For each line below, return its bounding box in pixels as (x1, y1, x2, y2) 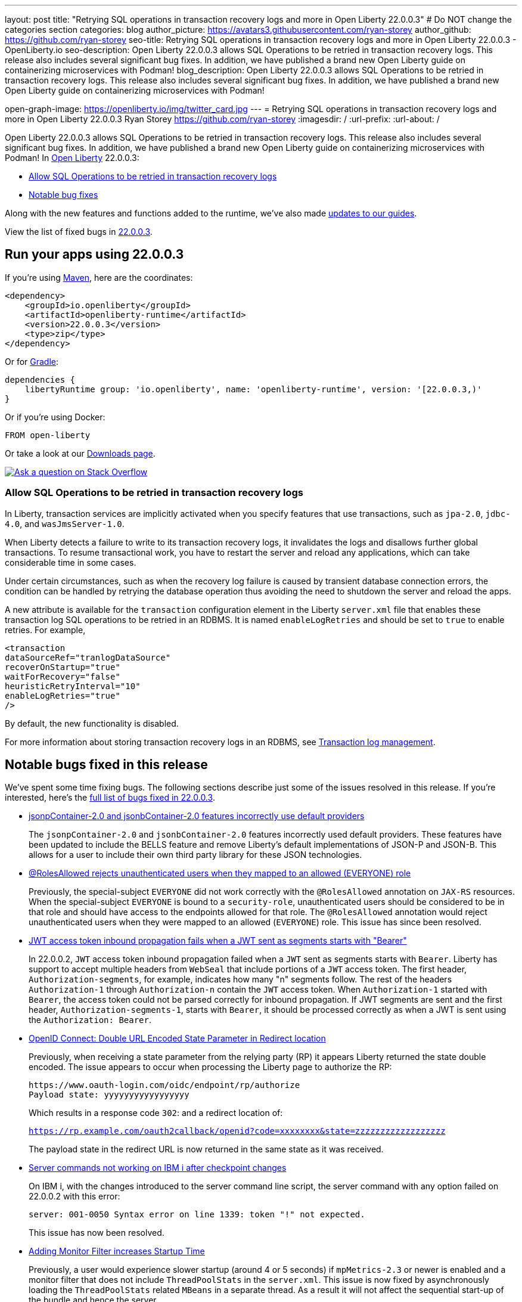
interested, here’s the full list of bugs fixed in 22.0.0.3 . (5, 792, 215, 803)
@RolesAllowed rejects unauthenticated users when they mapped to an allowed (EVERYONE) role (29, 868, 411, 879)
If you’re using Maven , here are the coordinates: (5, 272, 193, 283)
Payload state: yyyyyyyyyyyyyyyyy (29, 1090, 189, 1100)
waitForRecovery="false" (5, 671, 120, 681)
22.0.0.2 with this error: (29, 1191, 120, 1202)
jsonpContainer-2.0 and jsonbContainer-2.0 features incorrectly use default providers (29, 811, 365, 821)
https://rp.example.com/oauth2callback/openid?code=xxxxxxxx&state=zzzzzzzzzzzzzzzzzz (29, 1126, 446, 1136)
